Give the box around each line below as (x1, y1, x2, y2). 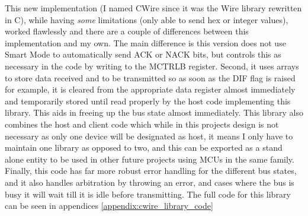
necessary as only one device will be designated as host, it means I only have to (5, 129, 293, 142)
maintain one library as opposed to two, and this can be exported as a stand (5, 141, 283, 154)
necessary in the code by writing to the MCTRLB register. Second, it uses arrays (5, 59, 299, 72)
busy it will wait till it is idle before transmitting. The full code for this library (5, 188, 291, 200)
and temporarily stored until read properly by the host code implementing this (5, 94, 291, 107)
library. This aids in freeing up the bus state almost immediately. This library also (5, 106, 303, 119)
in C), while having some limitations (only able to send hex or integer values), (5, 13, 288, 26)
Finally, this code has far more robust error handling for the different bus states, (5, 164, 297, 177)
